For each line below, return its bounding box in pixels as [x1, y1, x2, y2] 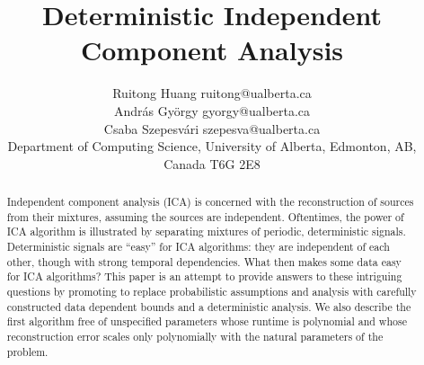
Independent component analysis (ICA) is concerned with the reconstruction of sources [6, 194, 414, 209]
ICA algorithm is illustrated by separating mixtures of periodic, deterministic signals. [6, 224, 406, 239]
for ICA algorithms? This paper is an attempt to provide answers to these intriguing [6, 269, 402, 284]
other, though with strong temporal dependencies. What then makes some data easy [6, 254, 402, 269]
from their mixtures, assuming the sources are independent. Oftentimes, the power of [6, 209, 404, 224]
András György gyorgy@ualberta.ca [113, 101, 311, 120]
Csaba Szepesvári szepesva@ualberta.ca [103, 119, 321, 138]
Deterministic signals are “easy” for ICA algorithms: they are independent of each [6, 239, 390, 254]
